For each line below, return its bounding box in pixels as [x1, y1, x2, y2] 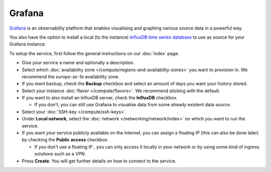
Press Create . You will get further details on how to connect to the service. [22, 158, 177, 164]
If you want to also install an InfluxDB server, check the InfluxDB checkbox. [22, 95, 178, 101]
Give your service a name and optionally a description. [22, 60, 135, 66]
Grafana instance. [9, 41, 46, 47]
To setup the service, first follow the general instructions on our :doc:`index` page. [9, 50, 180, 56]
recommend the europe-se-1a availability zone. [22, 73, 120, 80]
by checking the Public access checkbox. [22, 137, 109, 143]
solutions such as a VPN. [34, 151, 86, 157]
